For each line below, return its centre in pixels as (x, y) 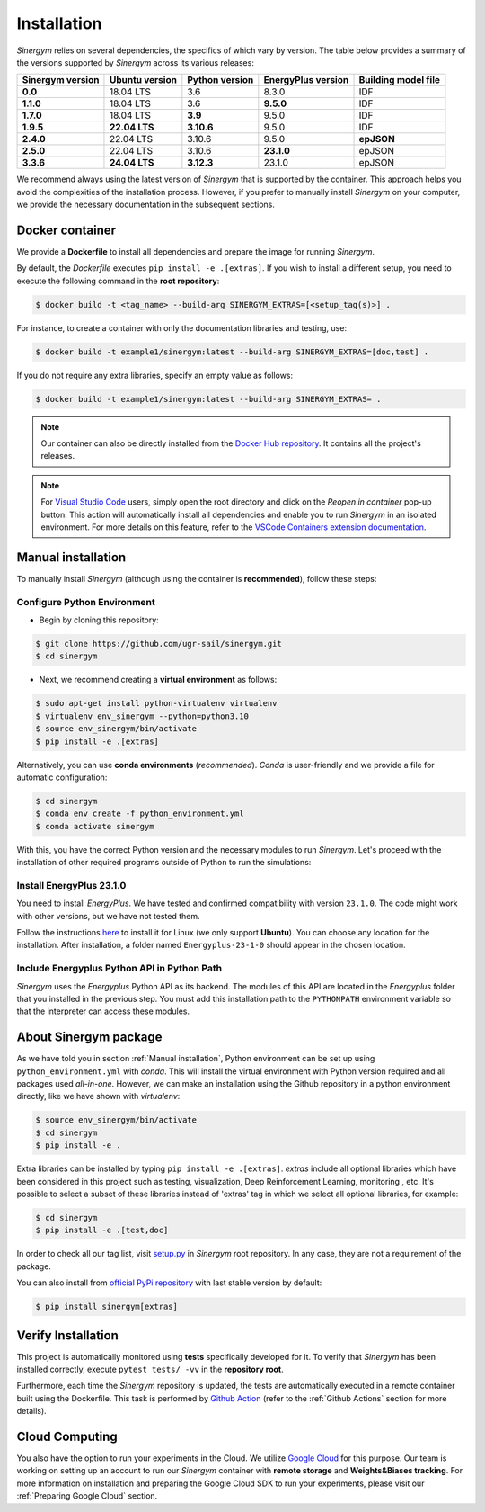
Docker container (66, 230)
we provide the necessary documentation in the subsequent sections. (146, 205)
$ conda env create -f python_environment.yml (140, 814)
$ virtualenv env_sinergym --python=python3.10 (142, 716)
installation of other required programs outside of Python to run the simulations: (164, 863)
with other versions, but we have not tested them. (109, 916)
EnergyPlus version (306, 80)
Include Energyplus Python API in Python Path (119, 969)
